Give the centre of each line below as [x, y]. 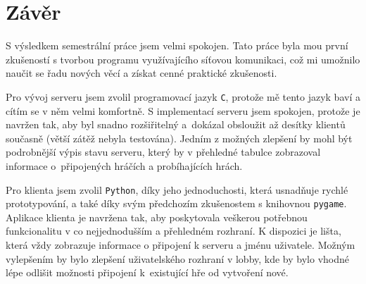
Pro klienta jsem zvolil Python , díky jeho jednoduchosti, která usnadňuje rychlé [177, 189]
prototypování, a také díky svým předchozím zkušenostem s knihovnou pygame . [176, 203]
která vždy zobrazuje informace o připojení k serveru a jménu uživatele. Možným [181, 245]
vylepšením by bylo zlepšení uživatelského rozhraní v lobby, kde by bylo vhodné [178, 258]
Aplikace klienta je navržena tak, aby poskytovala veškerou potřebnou [157, 217]
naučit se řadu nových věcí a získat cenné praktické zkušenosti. [141, 73]
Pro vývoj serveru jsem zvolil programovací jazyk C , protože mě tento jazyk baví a [183, 96]
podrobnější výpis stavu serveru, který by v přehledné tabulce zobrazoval [163, 152]
